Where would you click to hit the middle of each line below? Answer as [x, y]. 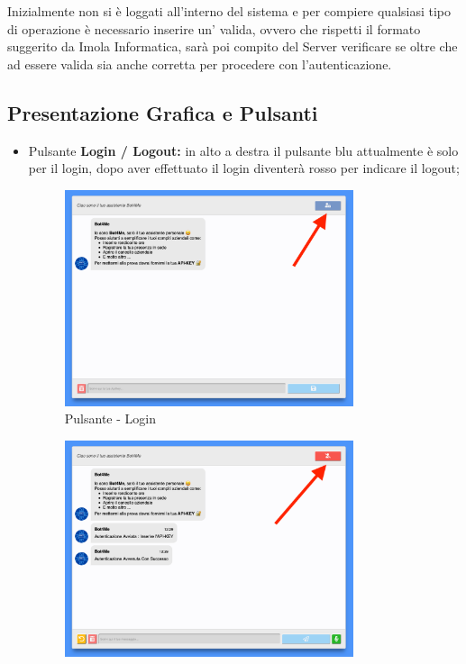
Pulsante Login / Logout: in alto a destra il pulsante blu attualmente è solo [243, 150]
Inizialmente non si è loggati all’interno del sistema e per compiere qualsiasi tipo [229, 11]
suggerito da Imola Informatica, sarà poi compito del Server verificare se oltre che [233, 46]
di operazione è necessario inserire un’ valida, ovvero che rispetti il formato [214, 28]
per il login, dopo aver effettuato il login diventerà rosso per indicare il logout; [244, 168]
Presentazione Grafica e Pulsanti [163, 112]
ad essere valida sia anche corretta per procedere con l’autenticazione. [200, 64]
